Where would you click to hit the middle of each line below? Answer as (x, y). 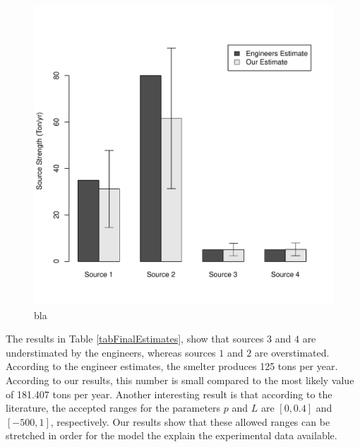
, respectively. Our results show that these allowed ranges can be (190, 421)
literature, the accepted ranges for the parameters (113, 408)
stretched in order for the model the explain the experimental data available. (172, 435)
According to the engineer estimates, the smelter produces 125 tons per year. (172, 366)
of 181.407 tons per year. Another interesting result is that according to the (169, 394)
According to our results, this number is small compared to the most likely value (180, 380)
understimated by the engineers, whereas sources (111, 352)
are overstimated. (292, 352)
